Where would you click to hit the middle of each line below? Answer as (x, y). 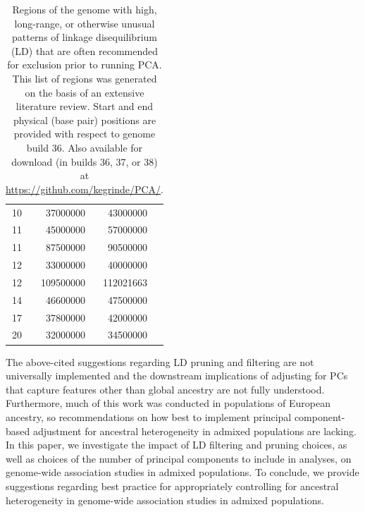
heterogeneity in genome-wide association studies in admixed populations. (165, 500)
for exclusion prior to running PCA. (85, 65)
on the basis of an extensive (85, 92)
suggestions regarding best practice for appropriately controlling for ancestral (172, 486)
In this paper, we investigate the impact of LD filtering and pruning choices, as (177, 445)
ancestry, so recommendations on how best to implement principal (149, 416)
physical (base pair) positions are (85, 120)
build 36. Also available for (85, 147)
